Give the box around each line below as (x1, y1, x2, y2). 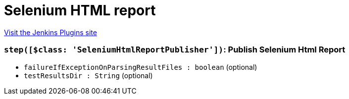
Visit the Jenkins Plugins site (4, 28, 97, 37)
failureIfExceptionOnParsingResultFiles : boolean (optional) (24, 62, 257, 71)
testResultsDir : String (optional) (24, 71, 153, 80)
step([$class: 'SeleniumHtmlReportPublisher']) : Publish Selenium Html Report (4, 45, 346, 55)
